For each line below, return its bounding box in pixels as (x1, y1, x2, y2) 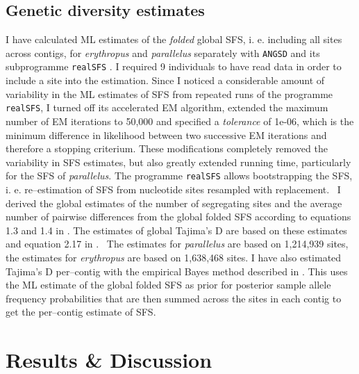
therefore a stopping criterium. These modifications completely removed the (6, 141, 328, 156)
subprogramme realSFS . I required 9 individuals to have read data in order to (6, 59, 342, 74)
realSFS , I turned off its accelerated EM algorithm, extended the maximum (6, 100, 328, 115)
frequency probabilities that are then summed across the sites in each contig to (6, 291, 342, 305)
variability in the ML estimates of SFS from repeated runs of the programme (6, 86, 333, 101)
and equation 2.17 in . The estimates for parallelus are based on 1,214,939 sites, (6, 236, 349, 251)
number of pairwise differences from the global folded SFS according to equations (6, 209, 351, 224)
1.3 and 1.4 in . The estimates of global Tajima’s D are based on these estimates (6, 222, 347, 237)
